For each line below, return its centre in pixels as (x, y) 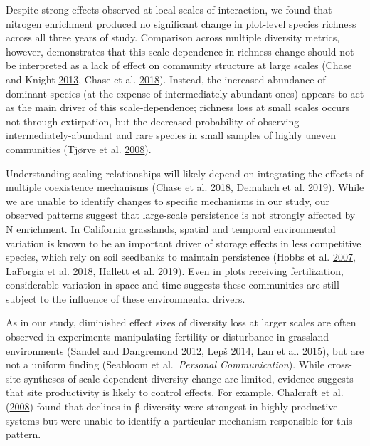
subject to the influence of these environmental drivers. (126, 298)
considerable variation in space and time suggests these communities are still (173, 285)
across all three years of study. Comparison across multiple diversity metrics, (173, 37)
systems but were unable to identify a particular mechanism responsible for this (179, 420)
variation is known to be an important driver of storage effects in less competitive (184, 243)
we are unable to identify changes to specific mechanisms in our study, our (168, 201)
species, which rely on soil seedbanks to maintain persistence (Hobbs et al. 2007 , (181, 257)
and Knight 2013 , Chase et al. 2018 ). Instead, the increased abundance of (166, 79)
